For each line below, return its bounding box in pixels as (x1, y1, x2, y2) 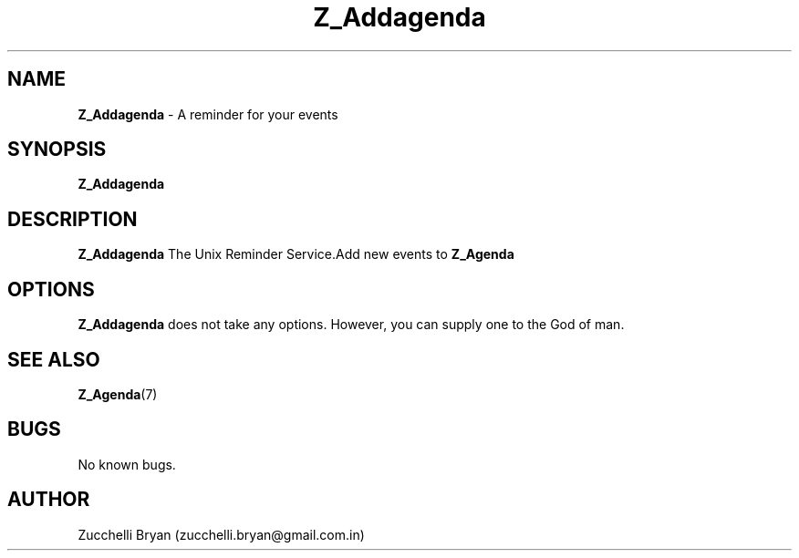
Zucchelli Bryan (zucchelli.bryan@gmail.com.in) (78, 526, 365, 542)
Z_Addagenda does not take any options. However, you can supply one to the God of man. (78, 316, 625, 333)
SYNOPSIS (7, 138, 107, 161)
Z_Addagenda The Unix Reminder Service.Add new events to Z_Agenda (78, 246, 514, 263)
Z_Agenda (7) (78, 386, 158, 402)
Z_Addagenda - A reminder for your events (78, 106, 338, 122)
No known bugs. (78, 456, 176, 472)
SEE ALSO (7, 347, 100, 371)
